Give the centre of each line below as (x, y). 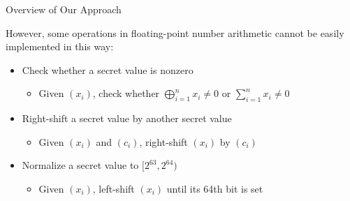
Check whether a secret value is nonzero (108, 69)
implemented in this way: (60, 46)
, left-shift (114, 188)
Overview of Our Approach (64, 9)
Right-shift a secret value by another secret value (127, 118)
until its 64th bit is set (215, 188)
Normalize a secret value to (80, 165)
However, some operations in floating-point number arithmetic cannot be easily (175, 32)
